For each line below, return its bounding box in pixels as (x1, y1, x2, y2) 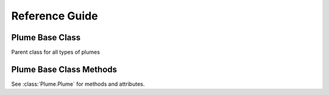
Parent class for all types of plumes (11, 49, 101, 56)
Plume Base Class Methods (11, 64, 118, 74)
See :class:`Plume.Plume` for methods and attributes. (11, 80, 145, 88)
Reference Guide (11, 9, 98, 23)
